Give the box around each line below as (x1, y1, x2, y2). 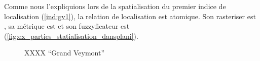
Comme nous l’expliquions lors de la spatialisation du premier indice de (4, 1, 226, 11)
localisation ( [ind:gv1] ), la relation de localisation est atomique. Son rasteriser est (4, 11, 256, 21)
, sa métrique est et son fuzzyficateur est (4, 21, 130, 31)
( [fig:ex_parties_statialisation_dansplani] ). (4, 30, 138, 41)
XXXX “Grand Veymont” (24, 47, 105, 58)
